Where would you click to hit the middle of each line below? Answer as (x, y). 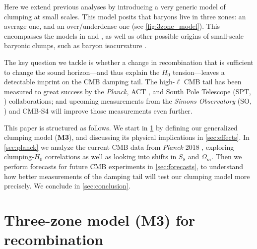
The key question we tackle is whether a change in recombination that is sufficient (129, 62)
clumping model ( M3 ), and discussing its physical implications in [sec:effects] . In (127, 137)
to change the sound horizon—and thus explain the (82, 72)
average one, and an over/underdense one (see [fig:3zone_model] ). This (112, 26)
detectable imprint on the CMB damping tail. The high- (90, 82)
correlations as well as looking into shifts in (111, 156)
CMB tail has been (213, 82)
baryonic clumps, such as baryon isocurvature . (75, 45)
